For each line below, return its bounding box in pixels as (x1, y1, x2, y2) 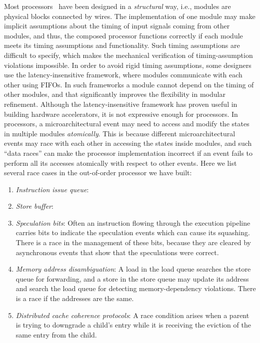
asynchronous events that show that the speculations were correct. (15, 247, 219, 257)
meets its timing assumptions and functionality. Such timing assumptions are (4, 40, 240, 50)
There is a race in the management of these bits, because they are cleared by (15, 237, 251, 248)
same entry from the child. (15, 329, 97, 340)
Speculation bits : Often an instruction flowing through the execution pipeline (15, 217, 250, 228)
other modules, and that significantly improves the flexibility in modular (4, 89, 225, 99)
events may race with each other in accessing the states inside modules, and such (4, 138, 252, 148)
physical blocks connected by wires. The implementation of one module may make (4, 10, 255, 21)
